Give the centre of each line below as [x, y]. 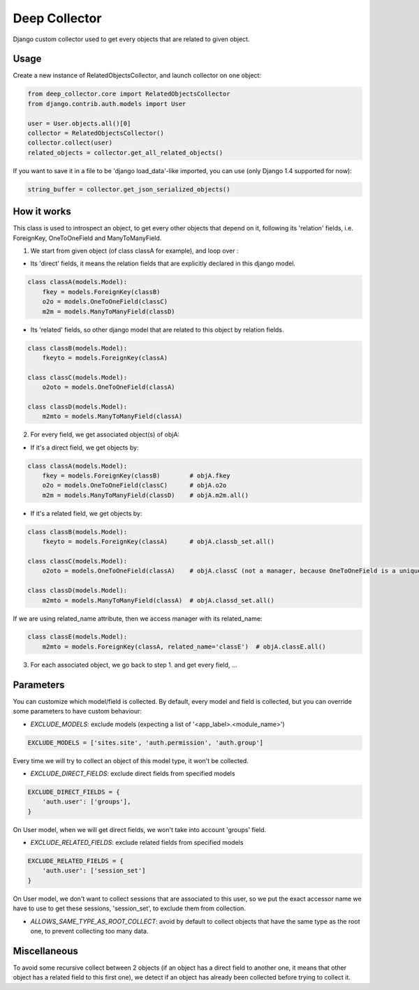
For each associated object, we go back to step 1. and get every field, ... [134, 665]
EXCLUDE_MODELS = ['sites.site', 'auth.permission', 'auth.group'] [146, 742]
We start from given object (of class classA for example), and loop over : [134, 251]
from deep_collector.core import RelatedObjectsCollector [129, 94]
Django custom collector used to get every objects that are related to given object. [131, 39]
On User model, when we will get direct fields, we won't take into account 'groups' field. [140, 829]
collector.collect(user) [70, 143]
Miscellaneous [45, 951]
